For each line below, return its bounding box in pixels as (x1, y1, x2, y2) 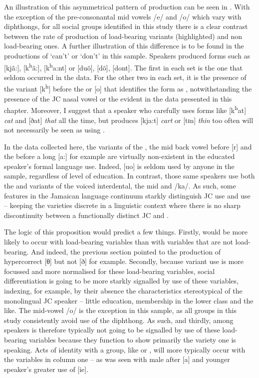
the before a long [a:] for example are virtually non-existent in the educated (4, 151, 235, 161)
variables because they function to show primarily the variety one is (29, 334, 236, 344)
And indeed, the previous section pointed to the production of (31, 246, 221, 256)
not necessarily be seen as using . (4, 124, 105, 135)
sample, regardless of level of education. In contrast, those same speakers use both (4, 170, 255, 181)
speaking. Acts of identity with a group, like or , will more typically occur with (4, 344, 246, 354)
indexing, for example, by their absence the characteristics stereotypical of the (4, 285, 243, 295)
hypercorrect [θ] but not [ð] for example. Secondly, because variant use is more (4, 256, 244, 266)
